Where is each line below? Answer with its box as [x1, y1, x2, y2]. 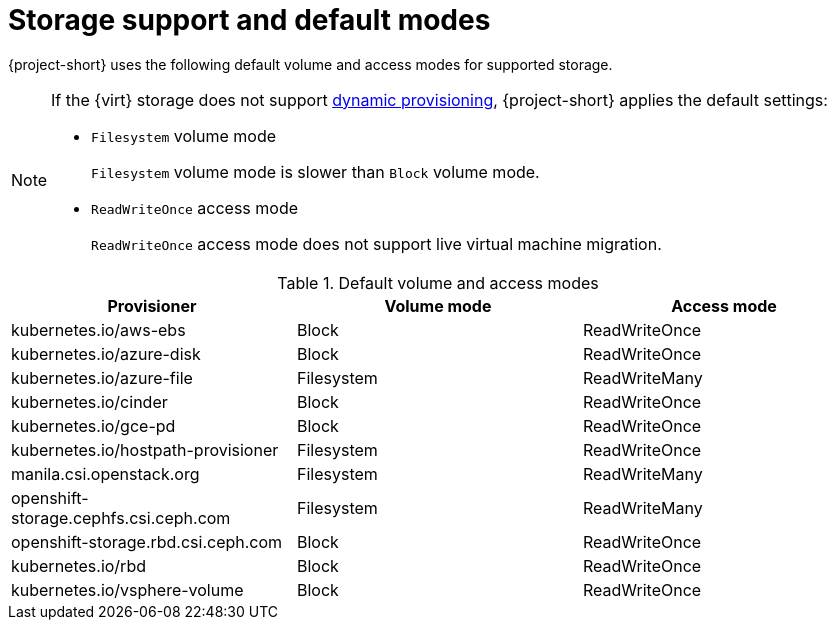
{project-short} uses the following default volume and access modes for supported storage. [8, 55, 613, 73]
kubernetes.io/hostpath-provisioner [11, 439, 279, 460]
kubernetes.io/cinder [11, 391, 168, 412]
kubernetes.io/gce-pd [11, 415, 176, 436]
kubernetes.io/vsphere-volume [11, 579, 244, 600]
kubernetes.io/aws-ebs [11, 319, 186, 340]
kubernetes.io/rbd [11, 555, 146, 576]
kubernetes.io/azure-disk [11, 343, 201, 364]
